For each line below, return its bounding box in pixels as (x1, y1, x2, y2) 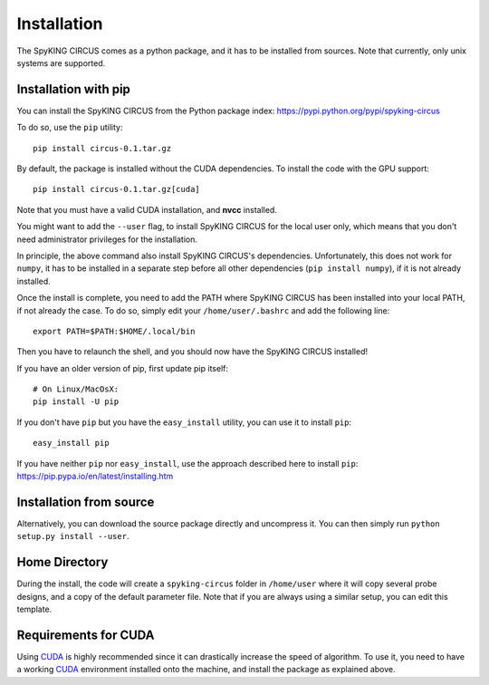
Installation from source (16, 494, 155, 509)
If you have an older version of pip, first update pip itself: (16, 362, 228, 373)
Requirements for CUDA (16, 627, 155, 642)
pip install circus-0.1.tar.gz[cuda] (33, 184, 201, 195)
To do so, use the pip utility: (16, 122, 123, 133)
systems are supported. (16, 57, 106, 68)
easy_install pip (33, 438, 110, 449)
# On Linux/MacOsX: (33, 384, 120, 394)
